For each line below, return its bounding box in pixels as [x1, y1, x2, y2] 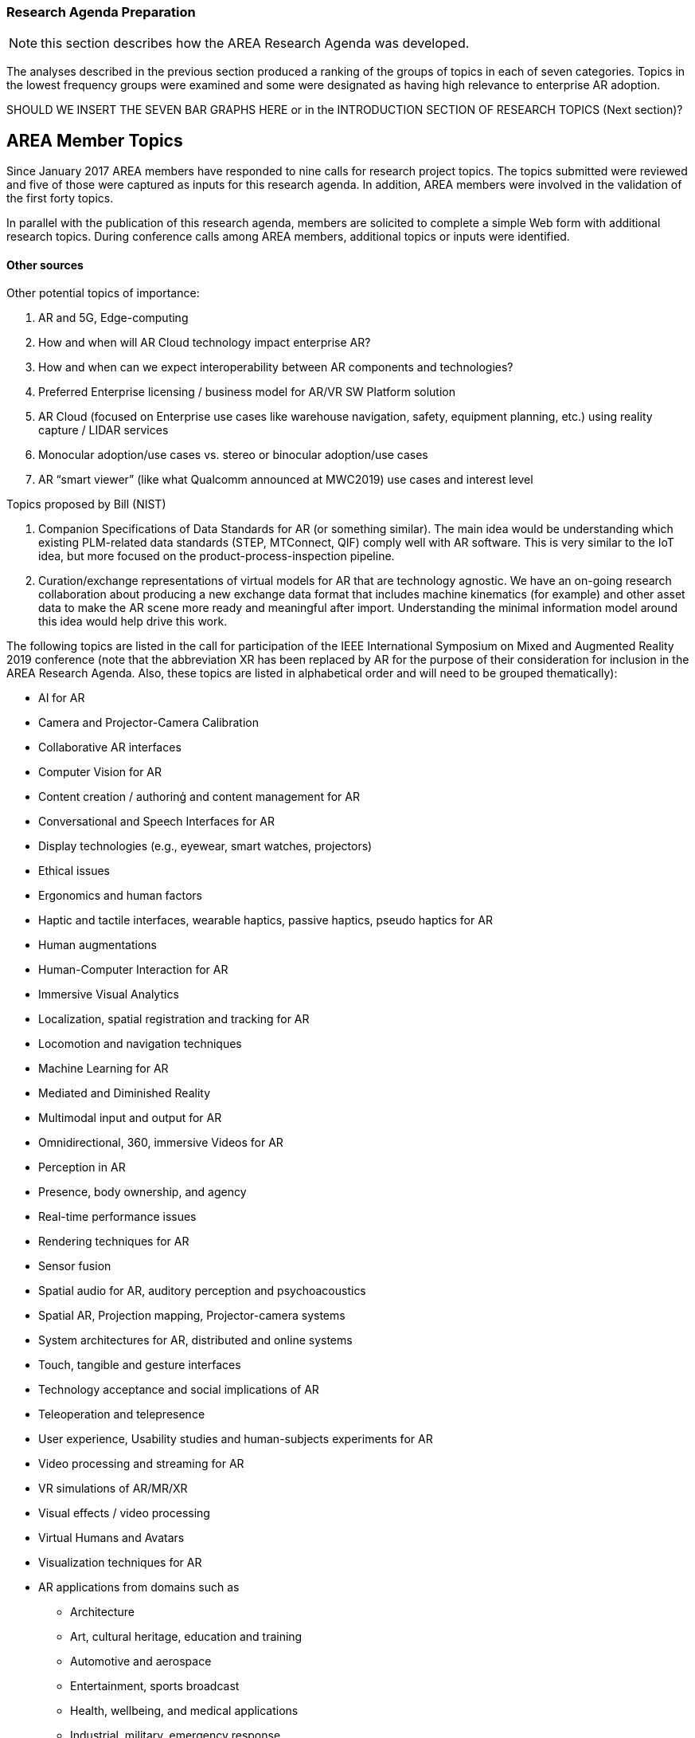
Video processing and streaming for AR [38, 1457, 244, 1471]
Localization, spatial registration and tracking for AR [38, 1012, 310, 1026]
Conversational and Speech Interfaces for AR [38, 814, 275, 829]
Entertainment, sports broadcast [70, 1679, 240, 1693]
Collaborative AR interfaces [38, 740, 182, 755]
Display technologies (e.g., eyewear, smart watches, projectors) [38, 839, 373, 853]
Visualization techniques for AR [38, 1556, 202, 1570]
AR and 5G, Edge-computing [38, 311, 189, 325]
